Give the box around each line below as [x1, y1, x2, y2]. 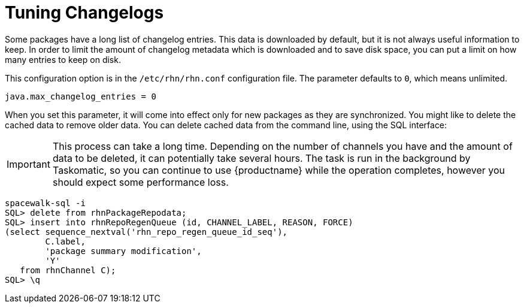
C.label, [45, 236, 86, 246]
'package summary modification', [45, 246, 202, 256]
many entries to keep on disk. [5, 54, 121, 65]
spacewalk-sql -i [5, 198, 86, 208]
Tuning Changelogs [5, 2, 164, 23]
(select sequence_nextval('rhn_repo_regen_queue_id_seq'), [5, 227, 288, 237]
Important [7, 158, 50, 170]
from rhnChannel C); [20, 265, 116, 275]
